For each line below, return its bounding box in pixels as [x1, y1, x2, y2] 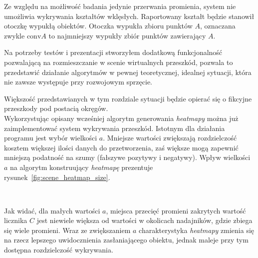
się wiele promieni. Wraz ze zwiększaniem [4, 224, 131, 235]
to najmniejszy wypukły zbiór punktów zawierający [48, 30, 206, 40]
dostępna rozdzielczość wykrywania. [4, 244, 113, 255]
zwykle [4, 30, 25, 40]
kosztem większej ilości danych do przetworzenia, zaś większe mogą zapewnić [4, 142, 239, 152]
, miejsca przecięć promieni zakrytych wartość [106, 205, 246, 215]
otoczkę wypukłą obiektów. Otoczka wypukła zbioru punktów [4, 20, 193, 31]
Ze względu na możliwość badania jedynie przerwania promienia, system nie [4, 1, 236, 11]
